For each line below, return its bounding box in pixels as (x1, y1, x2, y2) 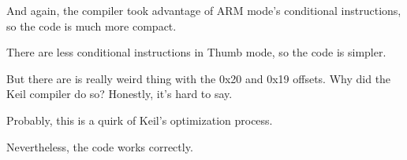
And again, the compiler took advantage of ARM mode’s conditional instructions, (6, 2, 401, 18)
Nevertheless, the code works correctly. (6, 138, 193, 155)
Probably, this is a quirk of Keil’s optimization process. (6, 111, 273, 128)
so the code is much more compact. (6, 17, 177, 34)
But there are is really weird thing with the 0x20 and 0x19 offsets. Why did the (6, 70, 391, 86)
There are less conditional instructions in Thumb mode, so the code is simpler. (6, 44, 386, 60)
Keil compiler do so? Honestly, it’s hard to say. (6, 85, 233, 102)
